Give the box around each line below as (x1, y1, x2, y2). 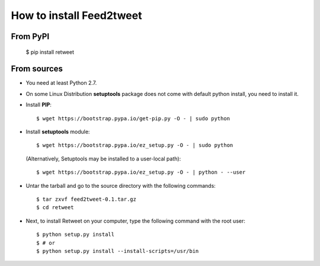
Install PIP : (25, 101, 52, 108)
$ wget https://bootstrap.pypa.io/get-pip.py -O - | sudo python (36, 115, 231, 121)
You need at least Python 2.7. (25, 79, 97, 86)
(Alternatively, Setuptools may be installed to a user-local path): (25, 155, 181, 162)
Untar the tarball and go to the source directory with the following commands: (25, 182, 216, 189)
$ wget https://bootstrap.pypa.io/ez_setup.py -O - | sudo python (36, 142, 233, 149)
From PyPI (11, 31, 50, 41)
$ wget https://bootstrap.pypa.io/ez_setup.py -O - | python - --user (36, 169, 246, 176)
